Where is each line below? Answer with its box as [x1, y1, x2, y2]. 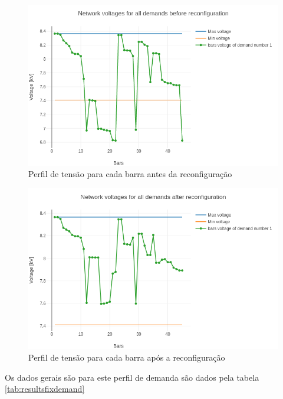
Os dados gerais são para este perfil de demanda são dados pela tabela [5, 371, 259, 383]
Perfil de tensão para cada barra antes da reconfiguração [28, 168, 232, 180]
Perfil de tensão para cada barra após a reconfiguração [28, 351, 225, 363]
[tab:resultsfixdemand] [5, 382, 85, 395]
